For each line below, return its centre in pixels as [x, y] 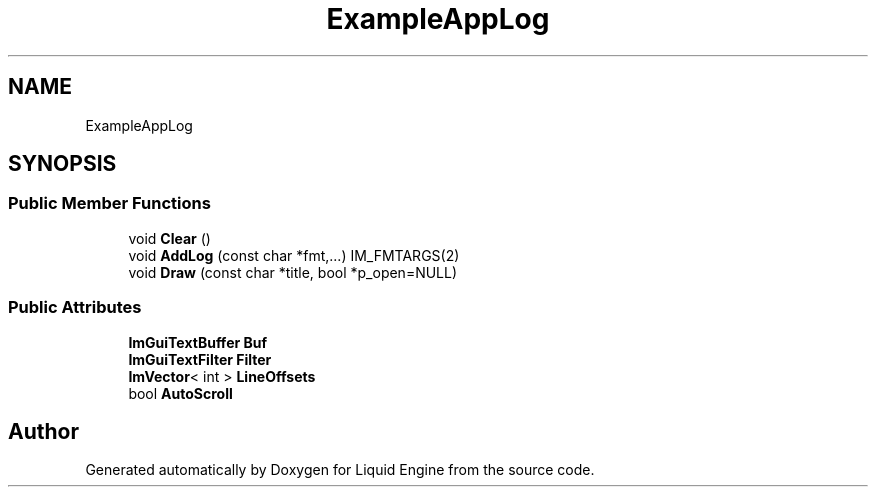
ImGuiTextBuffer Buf [198, 342]
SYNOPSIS [62, 164]
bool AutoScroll [180, 393]
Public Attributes [75, 307]
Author [43, 431]
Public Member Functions [109, 203]
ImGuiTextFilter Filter [200, 359]
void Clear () [169, 238]
